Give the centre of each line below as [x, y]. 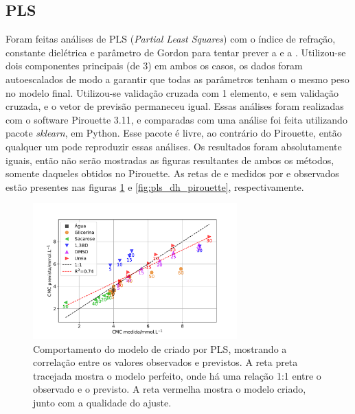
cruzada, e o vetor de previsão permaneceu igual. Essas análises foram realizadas [175, 106]
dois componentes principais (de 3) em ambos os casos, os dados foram [154, 66]
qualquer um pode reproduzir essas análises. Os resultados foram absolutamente [174, 146]
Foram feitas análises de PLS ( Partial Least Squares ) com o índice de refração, [171, 39]
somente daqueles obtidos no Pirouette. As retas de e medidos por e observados [172, 173]
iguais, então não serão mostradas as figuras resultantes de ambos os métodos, [170, 160]
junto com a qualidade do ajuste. [102, 402]
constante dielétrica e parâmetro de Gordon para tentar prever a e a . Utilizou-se [176, 52]
